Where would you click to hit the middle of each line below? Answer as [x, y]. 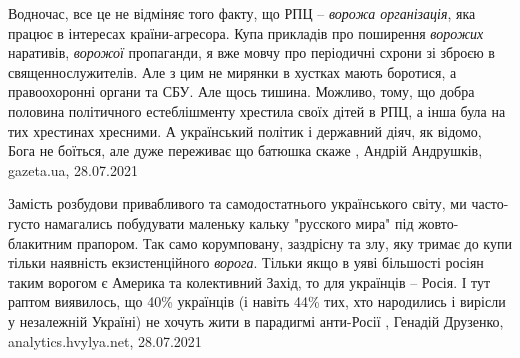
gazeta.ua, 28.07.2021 [73, 169]
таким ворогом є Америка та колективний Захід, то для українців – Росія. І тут [249, 281]
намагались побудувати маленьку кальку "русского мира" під [229, 222]
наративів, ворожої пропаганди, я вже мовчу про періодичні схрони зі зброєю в [251, 52]
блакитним [40, 242]
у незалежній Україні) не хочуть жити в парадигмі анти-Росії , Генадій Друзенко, [256, 320]
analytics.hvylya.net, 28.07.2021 [105, 340]
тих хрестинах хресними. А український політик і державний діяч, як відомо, [245, 130]
